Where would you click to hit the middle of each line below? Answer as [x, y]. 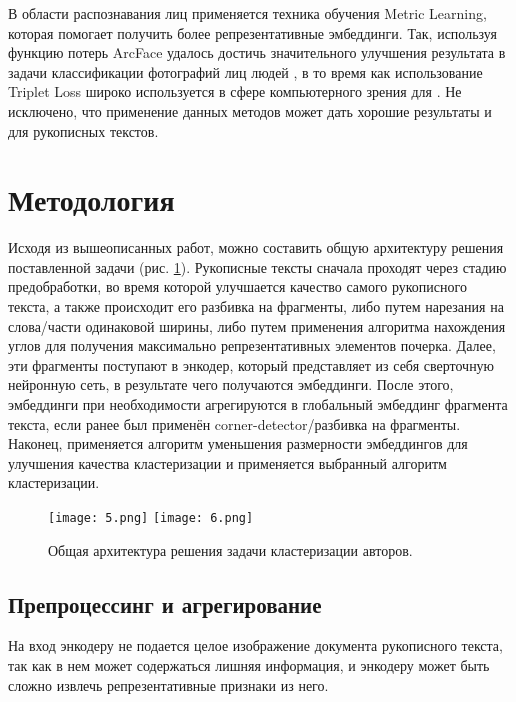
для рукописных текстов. [83, 130]
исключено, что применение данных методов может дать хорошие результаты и [250, 110]
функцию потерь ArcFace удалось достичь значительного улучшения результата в [257, 52]
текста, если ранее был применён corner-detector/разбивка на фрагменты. [234, 423]
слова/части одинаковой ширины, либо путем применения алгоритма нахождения [257, 325]
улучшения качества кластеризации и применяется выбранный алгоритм [227, 462]
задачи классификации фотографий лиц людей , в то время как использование [245, 71]
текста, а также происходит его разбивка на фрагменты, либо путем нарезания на [256, 306]
